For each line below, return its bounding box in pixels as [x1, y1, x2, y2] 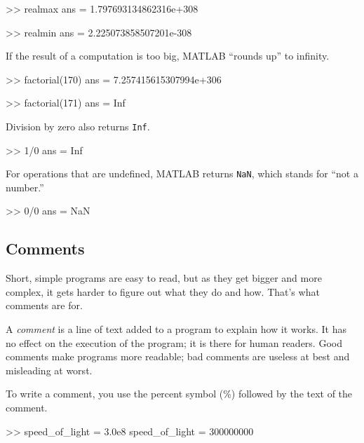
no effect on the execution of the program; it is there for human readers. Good [6, 335, 342, 350]
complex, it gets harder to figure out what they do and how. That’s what [6, 284, 320, 299]
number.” [6, 179, 44, 194]
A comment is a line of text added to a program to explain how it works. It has [6, 322, 346, 336]
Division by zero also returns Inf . [6, 118, 150, 133]
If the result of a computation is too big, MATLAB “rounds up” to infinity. [6, 48, 330, 63]
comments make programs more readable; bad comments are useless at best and [6, 349, 350, 364]
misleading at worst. [6, 362, 93, 377]
